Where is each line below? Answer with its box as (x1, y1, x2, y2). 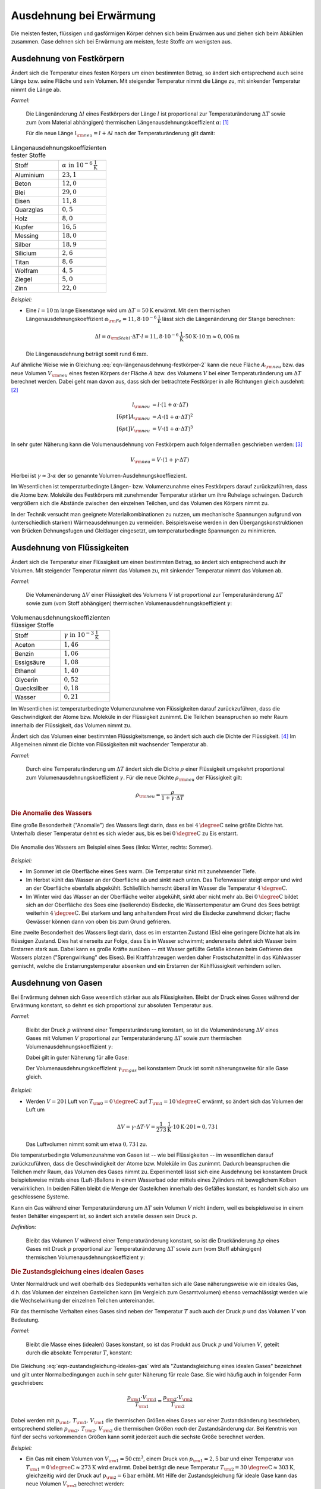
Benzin (14, 649, 34, 658)
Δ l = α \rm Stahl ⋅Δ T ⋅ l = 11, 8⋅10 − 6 (95, 332, 179, 341)
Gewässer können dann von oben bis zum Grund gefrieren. (26, 918, 171, 925)
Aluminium (14, 170, 45, 179)
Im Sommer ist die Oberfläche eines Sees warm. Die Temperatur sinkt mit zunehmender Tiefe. (26, 868, 257, 875)
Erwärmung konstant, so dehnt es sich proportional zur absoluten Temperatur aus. (11, 1001, 213, 1009)
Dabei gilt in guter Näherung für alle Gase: (26, 1054, 129, 1061)
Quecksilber (14, 684, 49, 693)
